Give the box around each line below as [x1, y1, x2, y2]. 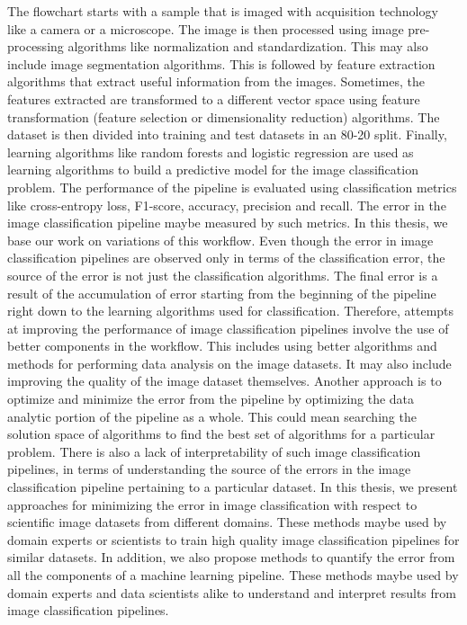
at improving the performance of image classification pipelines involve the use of [7, 318, 449, 337]
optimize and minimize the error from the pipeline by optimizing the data [7, 389, 415, 408]
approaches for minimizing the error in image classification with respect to [7, 495, 418, 513]
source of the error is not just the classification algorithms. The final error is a [7, 265, 438, 284]
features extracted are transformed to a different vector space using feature [7, 89, 420, 108]
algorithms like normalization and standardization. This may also [67, 37, 428, 56]
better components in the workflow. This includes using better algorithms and [7, 336, 437, 355]
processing [7, 37, 64, 56]
